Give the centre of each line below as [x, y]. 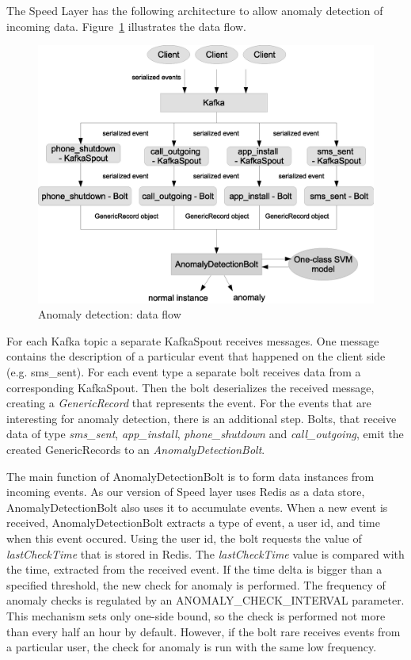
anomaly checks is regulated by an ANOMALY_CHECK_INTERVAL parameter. [205, 600]
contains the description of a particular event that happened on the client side [196, 356]
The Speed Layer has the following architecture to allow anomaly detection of [195, 10]
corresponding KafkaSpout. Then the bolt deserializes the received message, [190, 387]
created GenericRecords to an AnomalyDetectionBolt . [136, 449]
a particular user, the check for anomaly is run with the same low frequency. [192, 647]
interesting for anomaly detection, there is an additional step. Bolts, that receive [202, 418]
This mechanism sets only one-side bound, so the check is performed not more [196, 615]
